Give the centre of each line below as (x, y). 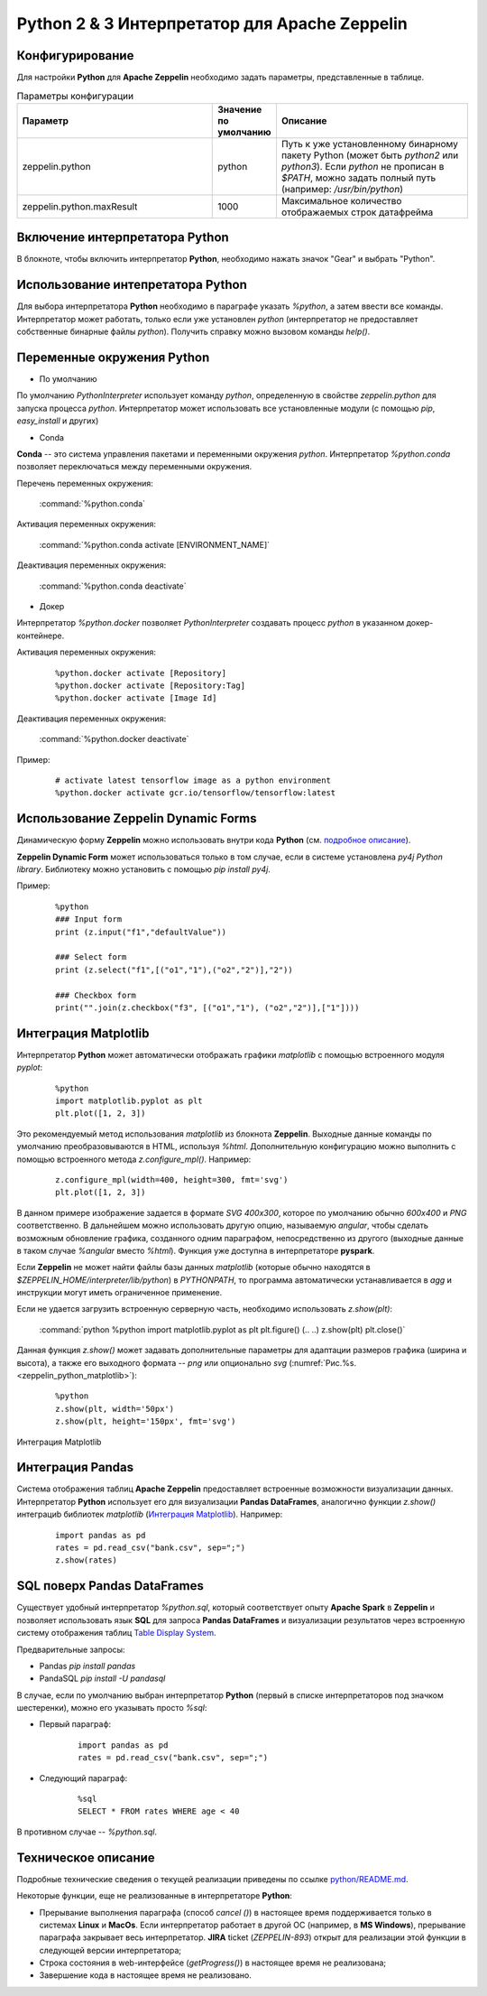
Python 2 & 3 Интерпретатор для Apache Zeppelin (212, 23)
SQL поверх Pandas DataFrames (110, 1586)
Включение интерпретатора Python (123, 238)
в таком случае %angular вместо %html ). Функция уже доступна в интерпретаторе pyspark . (196, 1250)
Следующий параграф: (83, 1778)
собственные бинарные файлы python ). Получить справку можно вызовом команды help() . (193, 332)
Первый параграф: (75, 1724)
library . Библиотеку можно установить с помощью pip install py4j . (143, 869)
